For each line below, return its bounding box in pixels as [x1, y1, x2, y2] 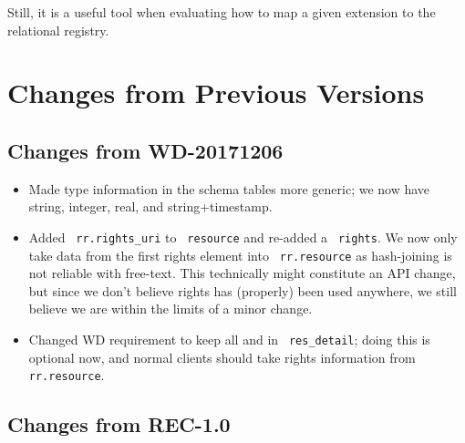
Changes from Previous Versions [7, 74, 425, 111]
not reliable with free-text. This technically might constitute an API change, [28, 263, 456, 283]
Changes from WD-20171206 [7, 136, 284, 164]
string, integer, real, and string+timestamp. [28, 197, 273, 216]
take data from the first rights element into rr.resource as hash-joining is [28, 245, 452, 264]
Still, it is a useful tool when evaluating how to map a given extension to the [7, 3, 436, 21]
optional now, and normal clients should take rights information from [28, 347, 416, 366]
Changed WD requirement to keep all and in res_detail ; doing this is [28, 330, 430, 349]
